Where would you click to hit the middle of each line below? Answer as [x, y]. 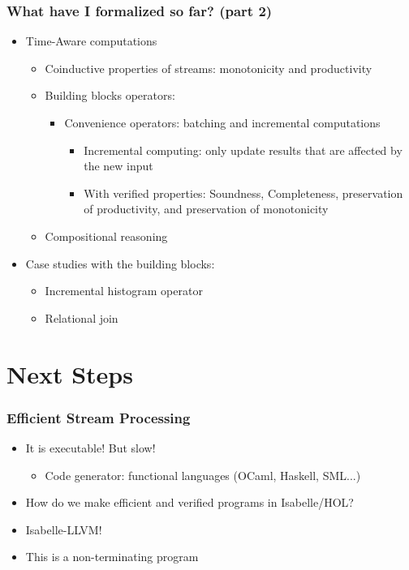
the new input [118, 166]
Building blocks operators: [110, 95]
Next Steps [70, 373]
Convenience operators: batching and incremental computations [222, 122]
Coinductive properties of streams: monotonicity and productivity [209, 68]
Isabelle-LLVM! [64, 529]
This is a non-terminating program [112, 557]
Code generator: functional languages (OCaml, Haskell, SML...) [203, 475]
